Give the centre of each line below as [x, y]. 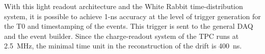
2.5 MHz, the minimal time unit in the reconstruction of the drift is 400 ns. [123, 46]
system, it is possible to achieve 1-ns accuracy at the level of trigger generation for [132, 16]
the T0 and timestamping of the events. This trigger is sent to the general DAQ [129, 26]
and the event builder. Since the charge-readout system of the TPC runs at [122, 36]
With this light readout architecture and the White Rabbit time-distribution [124, 6]
